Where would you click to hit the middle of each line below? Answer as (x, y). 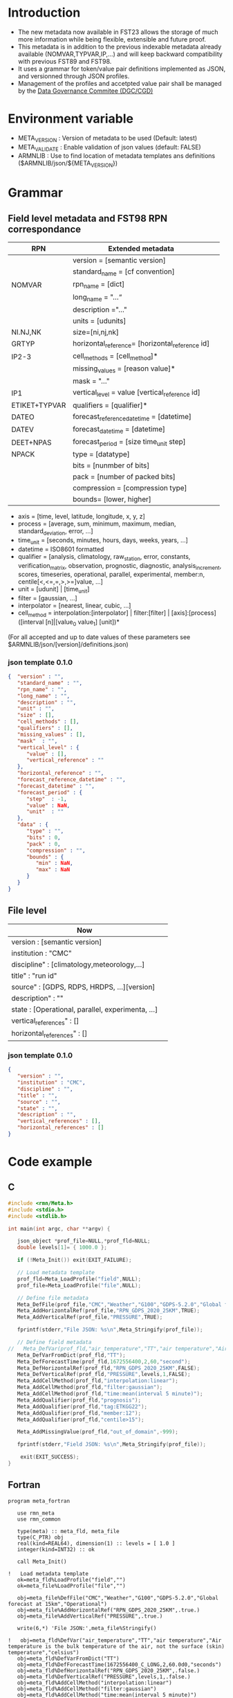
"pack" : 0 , (43, 844)
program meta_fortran (39, 1501)
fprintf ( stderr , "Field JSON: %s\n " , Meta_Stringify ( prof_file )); (112, 1445)
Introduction (44, 13)
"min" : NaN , (54, 864)
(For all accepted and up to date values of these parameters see (99, 637)
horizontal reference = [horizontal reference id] (141, 344)
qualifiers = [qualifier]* (110, 405)
